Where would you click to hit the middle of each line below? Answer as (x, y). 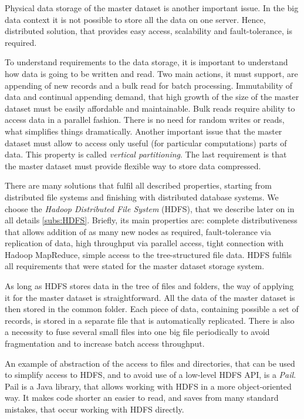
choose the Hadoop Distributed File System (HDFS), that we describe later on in (150, 208)
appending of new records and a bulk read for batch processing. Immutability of (149, 85)
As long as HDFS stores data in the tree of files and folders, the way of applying (149, 286)
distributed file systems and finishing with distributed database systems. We (142, 197)
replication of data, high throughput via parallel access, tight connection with (144, 243)
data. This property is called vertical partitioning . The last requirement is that (146, 154)
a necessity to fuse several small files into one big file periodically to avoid (137, 332)
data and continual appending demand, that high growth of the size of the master (152, 97)
